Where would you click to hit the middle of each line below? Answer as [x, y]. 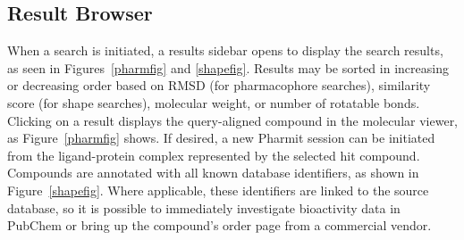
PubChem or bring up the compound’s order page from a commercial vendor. [219, 225]
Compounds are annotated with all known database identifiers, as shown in [213, 173]
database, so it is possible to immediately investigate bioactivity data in [204, 207]
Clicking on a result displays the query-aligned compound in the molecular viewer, [233, 120]
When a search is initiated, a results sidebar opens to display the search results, [225, 50]
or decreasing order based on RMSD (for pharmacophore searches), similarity [219, 85]
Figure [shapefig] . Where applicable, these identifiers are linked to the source [218, 190]
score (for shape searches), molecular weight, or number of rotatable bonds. [214, 102]
